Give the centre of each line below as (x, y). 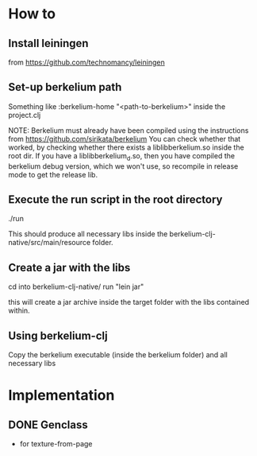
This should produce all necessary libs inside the (88, 234)
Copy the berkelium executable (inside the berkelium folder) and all (118, 355)
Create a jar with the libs (69, 267)
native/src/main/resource (50, 243)
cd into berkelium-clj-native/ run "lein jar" (76, 286)
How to (32, 14)
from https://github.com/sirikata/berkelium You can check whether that (125, 138)
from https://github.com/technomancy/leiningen (86, 62)
